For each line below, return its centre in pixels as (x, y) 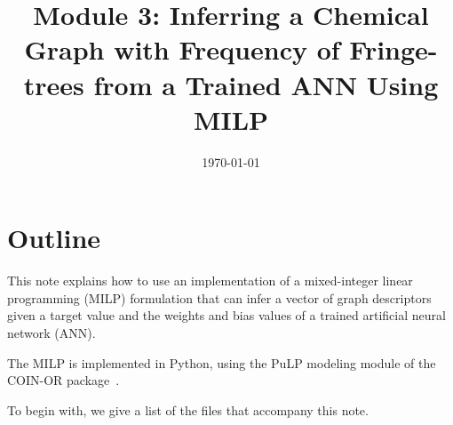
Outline (54, 238)
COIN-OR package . (64, 380)
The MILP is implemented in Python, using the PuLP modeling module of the (222, 362)
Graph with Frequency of (182, 49)
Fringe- (393, 49)
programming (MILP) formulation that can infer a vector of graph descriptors (219, 297)
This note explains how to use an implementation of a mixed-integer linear (210, 281)
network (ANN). (52, 333)
